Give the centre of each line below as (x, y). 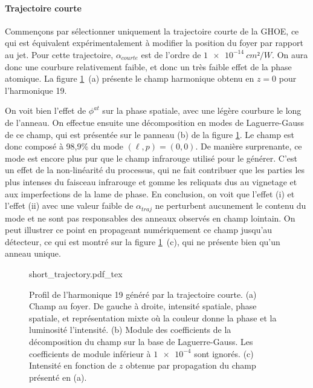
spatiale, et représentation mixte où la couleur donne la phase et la (153, 317)
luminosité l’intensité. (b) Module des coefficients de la (130, 330)
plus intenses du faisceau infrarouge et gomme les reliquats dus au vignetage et (151, 181)
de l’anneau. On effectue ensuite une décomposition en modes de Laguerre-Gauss (154, 122)
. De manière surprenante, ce (249, 146)
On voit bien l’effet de (46, 110)
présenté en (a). (58, 377)
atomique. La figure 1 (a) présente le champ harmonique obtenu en (130, 78)
